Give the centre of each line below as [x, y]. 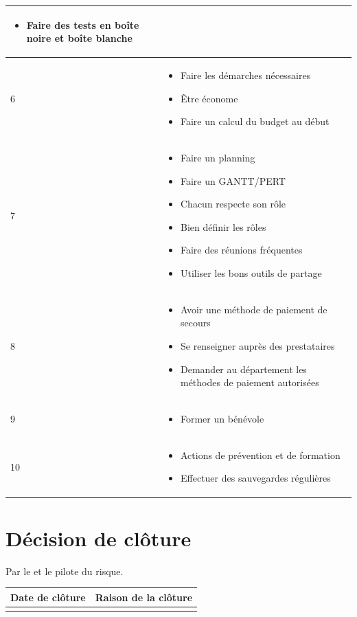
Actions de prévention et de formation [260, 455]
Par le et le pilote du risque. [65, 571]
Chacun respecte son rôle [233, 204]
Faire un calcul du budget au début [255, 121]
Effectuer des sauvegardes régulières [255, 478]
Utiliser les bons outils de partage [251, 272]
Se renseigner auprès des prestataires [257, 345]
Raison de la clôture [144, 597]
